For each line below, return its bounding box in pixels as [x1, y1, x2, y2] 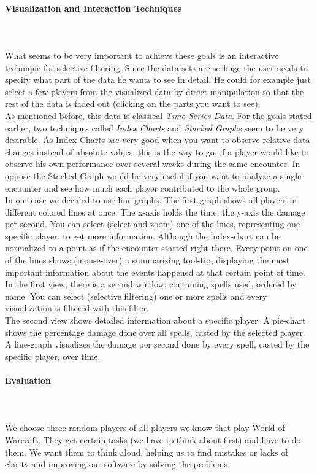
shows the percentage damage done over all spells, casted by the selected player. [5, 325, 305, 338]
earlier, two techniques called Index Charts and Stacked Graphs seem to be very [5, 121, 304, 134]
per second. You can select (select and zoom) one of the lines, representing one [5, 217, 300, 230]
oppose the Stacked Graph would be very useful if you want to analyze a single [5, 169, 302, 182]
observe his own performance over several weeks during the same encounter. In [5, 157, 300, 170]
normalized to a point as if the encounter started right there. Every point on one [5, 241, 308, 254]
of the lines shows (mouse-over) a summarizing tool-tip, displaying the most [5, 254, 290, 266]
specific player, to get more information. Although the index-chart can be [5, 229, 281, 242]
